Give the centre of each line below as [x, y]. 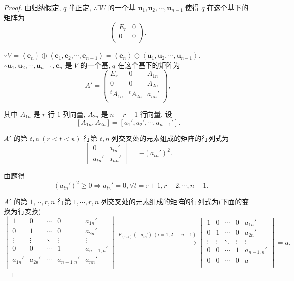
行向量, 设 [156, 114]
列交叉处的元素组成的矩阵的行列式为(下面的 [171, 201]
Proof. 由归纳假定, [33, 7]
